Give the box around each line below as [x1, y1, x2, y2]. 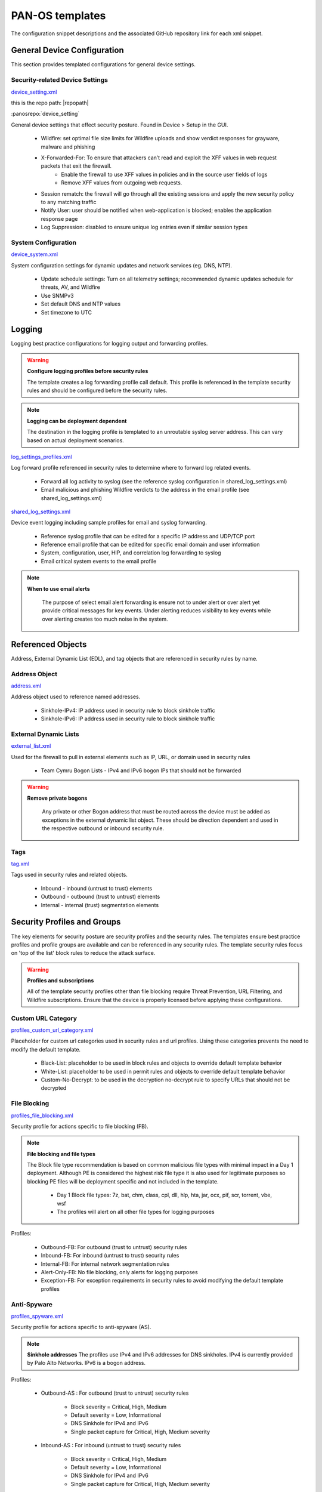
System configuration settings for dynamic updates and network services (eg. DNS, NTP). [11, 261, 233, 269]
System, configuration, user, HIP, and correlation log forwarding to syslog [41, 549, 221, 556]
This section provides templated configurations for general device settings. [11, 61, 196, 68]
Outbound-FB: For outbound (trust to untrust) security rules [41, 1243, 187, 1250]
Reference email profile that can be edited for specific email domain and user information [41, 541, 260, 548]
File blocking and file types [27, 1150, 95, 1157]
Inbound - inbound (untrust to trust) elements [41, 884, 152, 892]
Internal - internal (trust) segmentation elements [41, 901, 159, 908]
